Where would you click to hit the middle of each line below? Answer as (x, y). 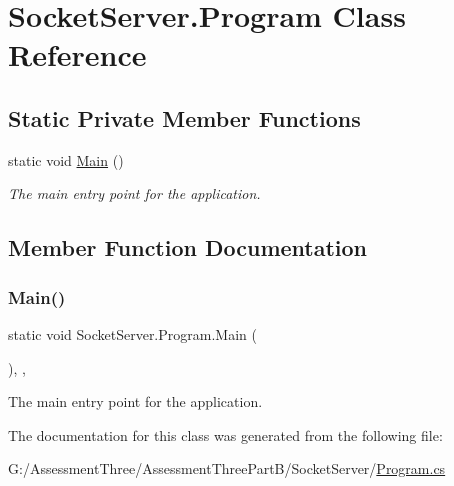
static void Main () (66, 159)
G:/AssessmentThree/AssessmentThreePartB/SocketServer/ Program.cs (227, 468)
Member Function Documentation (188, 247)
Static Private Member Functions (184, 117)
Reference (77, 54)
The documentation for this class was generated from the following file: (225, 434)
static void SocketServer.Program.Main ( (132, 333)
